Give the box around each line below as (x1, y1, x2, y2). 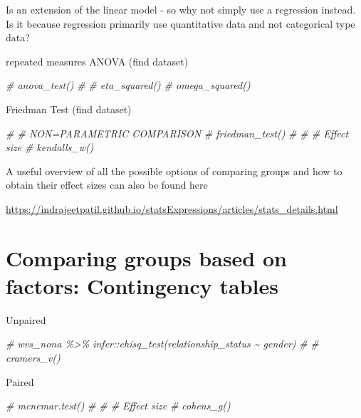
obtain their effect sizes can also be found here (6, 177, 208, 192)
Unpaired (6, 312, 46, 327)
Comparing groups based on (6, 243, 287, 272)
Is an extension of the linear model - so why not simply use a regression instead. (6, 2, 356, 16)
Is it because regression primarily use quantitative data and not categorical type (6, 16, 355, 31)
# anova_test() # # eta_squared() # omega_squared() (6, 78, 251, 93)
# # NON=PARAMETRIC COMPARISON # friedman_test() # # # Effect (6, 125, 349, 140)
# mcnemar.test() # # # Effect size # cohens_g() (6, 398, 231, 413)
